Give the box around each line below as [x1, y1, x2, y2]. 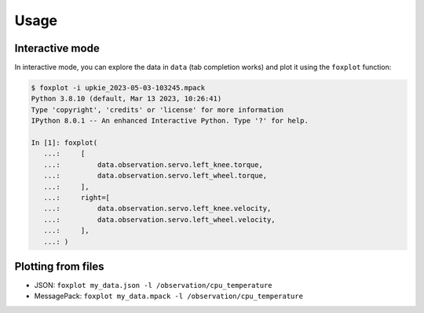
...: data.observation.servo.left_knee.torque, [43, 160, 263, 169]
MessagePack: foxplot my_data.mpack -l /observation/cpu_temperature [34, 291, 304, 301]
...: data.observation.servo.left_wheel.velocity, [43, 215, 276, 224]
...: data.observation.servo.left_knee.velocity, [43, 204, 272, 213]
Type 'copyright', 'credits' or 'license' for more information [31, 105, 284, 114]
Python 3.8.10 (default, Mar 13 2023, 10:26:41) [31, 94, 222, 104]
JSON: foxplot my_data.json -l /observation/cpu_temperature [34, 281, 272, 290]
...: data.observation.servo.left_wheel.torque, [43, 171, 268, 180]
